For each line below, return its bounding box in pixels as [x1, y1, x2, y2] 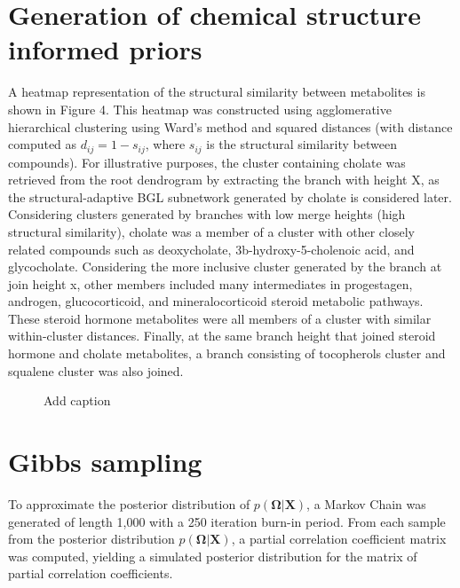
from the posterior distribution [8, 529, 175, 548]
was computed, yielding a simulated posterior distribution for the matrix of [8, 546, 417, 565]
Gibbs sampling [8, 443, 202, 480]
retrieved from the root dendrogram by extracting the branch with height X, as [8, 170, 440, 189]
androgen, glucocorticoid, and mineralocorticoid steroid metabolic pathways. [8, 292, 424, 310]
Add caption [44, 391, 111, 410]
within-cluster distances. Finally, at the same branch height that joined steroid [8, 326, 436, 345]
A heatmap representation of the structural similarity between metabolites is [8, 82, 425, 101]
